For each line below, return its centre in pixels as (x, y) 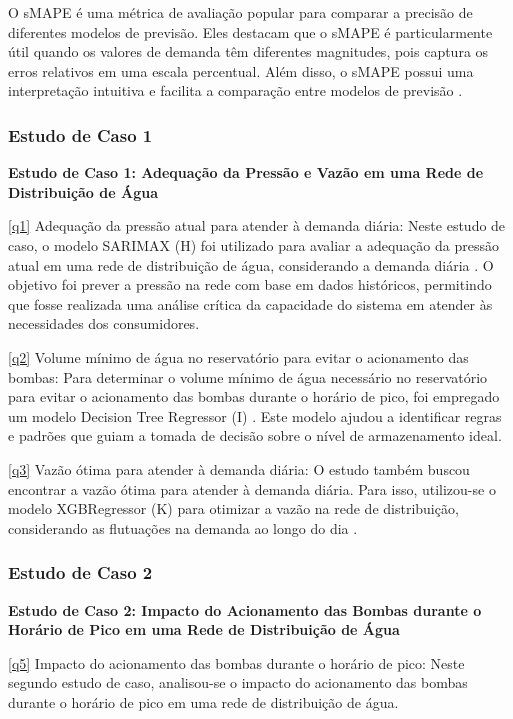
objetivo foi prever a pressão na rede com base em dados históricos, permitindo (250, 284)
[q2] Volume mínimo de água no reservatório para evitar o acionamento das (238, 356)
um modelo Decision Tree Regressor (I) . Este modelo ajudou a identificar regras (255, 415)
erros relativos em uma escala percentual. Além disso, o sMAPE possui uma (241, 70)
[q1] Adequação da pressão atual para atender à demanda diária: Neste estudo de (257, 225)
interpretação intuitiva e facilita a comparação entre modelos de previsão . (235, 90)
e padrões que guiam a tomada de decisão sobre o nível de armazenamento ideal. (255, 435)
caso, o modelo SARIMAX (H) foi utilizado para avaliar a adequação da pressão (253, 244)
